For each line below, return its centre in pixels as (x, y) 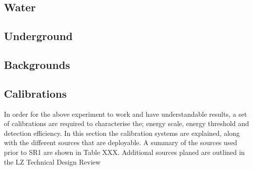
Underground (38, 36)
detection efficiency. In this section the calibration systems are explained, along (122, 133)
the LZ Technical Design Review (52, 161)
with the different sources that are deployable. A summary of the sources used (121, 142)
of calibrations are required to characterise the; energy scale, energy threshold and (126, 123)
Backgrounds (37, 64)
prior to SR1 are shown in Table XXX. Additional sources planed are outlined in (125, 152)
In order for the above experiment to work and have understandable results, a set (126, 114)
